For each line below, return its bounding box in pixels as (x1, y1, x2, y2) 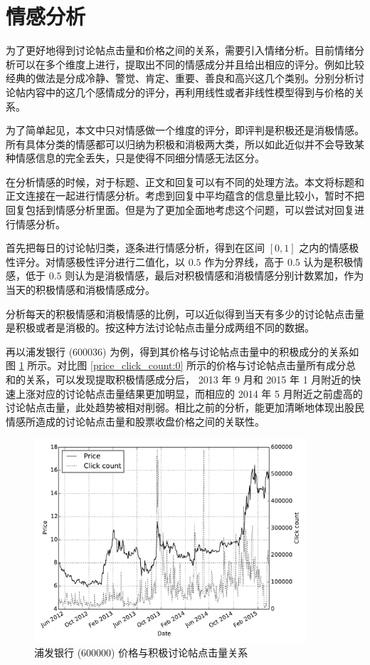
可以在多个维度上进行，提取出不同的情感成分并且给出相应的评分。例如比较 (15, 56, 364, 71)
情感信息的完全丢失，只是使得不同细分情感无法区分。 (15, 150, 265, 165)
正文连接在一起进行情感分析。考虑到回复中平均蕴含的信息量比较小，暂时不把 (6, 188, 364, 203)
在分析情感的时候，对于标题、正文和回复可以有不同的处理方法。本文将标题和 (6, 174, 364, 189)
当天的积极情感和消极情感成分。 (6, 282, 155, 297)
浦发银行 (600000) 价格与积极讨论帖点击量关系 (34, 645, 248, 660)
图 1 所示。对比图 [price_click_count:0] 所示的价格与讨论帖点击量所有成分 (6, 358, 346, 373)
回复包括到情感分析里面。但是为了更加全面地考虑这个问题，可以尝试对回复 (6, 202, 354, 217)
